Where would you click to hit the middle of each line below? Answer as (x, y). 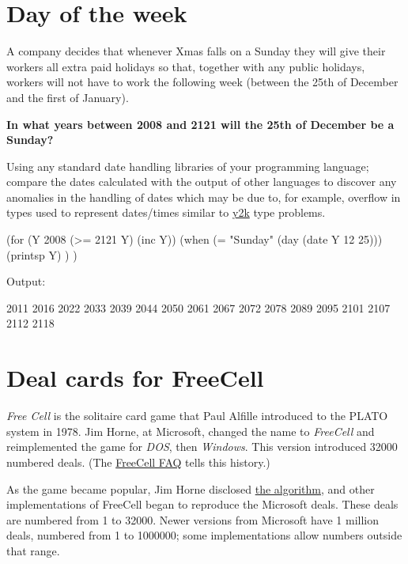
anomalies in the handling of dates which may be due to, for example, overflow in (204, 197)
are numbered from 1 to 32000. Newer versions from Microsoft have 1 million (193, 519)
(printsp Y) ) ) (42, 254)
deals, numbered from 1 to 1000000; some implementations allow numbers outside (204, 535)
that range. (33, 550)
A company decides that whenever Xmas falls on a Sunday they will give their (196, 51)
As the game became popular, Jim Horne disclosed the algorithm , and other (191, 488)
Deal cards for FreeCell (135, 378)
